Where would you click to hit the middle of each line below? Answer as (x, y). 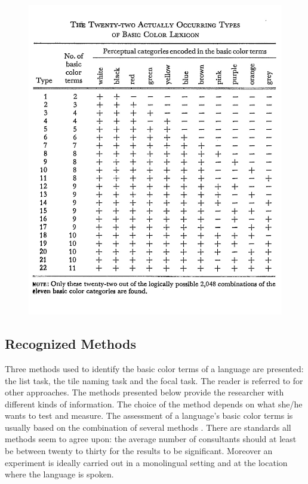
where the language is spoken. (59, 474)
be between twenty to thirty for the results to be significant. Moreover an (139, 451)
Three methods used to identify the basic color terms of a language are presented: (154, 368)
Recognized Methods (70, 344)
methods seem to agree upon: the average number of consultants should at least (151, 439)
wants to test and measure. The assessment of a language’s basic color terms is (149, 415)
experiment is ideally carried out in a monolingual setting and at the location (146, 462)
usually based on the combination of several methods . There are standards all (148, 427)
